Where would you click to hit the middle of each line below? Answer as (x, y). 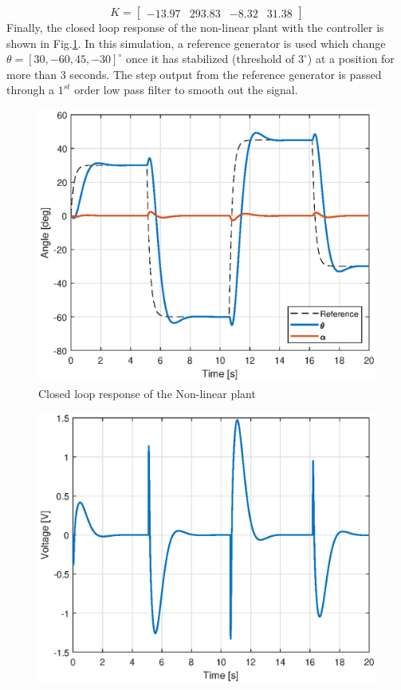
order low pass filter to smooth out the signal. (186, 90)
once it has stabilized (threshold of (210, 59)
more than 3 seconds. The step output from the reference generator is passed (194, 74)
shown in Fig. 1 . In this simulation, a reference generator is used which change (196, 43)
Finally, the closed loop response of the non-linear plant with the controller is (195, 27)
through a (30, 90)
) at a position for (351, 59)
